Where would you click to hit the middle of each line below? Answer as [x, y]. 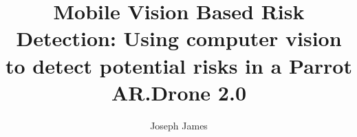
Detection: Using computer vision [179, 38]
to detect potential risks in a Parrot [179, 65]
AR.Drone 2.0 [178, 92]
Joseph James [179, 125]
